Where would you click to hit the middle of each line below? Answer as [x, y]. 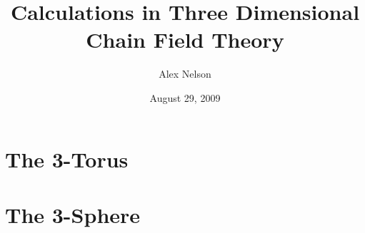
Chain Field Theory [185, 40]
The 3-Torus [67, 159]
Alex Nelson [185, 74]
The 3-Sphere [73, 214]
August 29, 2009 [185, 97]
